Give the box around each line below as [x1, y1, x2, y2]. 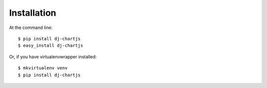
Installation [9, 7, 56, 18]
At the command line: [9, 25, 53, 30]
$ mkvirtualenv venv [18, 65, 68, 71]
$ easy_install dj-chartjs [18, 43, 84, 49]
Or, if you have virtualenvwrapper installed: [9, 54, 97, 59]
